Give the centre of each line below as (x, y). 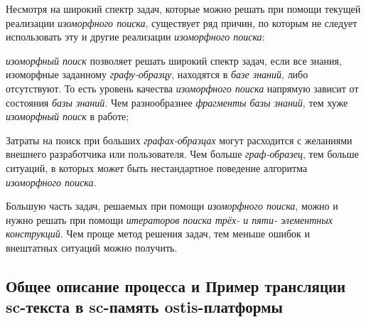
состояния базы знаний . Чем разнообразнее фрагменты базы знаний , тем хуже (177, 102)
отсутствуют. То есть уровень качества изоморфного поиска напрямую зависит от (182, 88)
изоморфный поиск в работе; (68, 116)
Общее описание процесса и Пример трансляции (176, 285)
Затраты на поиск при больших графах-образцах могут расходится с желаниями (179, 140)
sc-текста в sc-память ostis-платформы (144, 307)
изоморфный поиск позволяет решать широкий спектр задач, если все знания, (174, 60)
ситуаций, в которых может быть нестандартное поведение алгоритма (157, 167)
